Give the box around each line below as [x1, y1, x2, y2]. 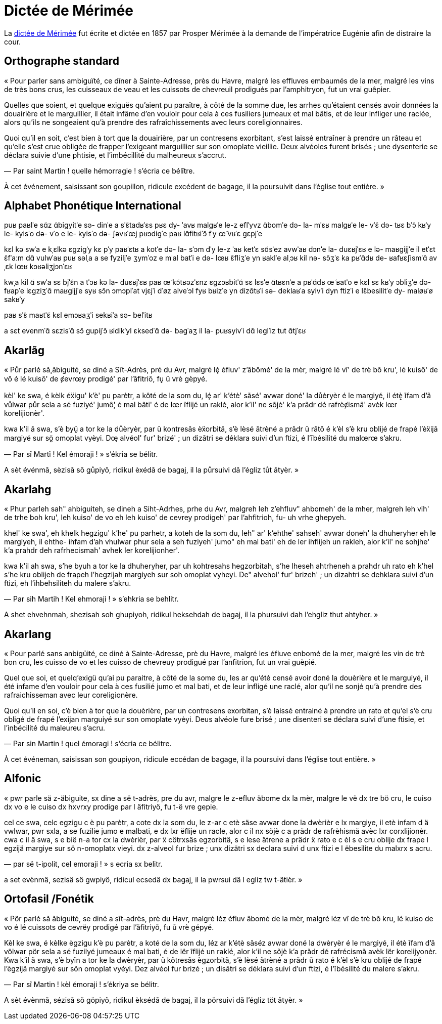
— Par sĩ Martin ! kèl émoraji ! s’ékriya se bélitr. [4, 979, 159, 989]
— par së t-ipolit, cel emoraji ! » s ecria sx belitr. [4, 859, 163, 868]
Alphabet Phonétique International [4, 199, 181, 212]
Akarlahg [4, 483, 52, 496]
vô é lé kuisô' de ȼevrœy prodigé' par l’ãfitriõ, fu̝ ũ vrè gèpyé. [4, 374, 208, 383]
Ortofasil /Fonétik [4, 892, 94, 906]
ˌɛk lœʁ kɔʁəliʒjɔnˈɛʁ [4, 262, 72, 271]
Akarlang [4, 627, 52, 641]
